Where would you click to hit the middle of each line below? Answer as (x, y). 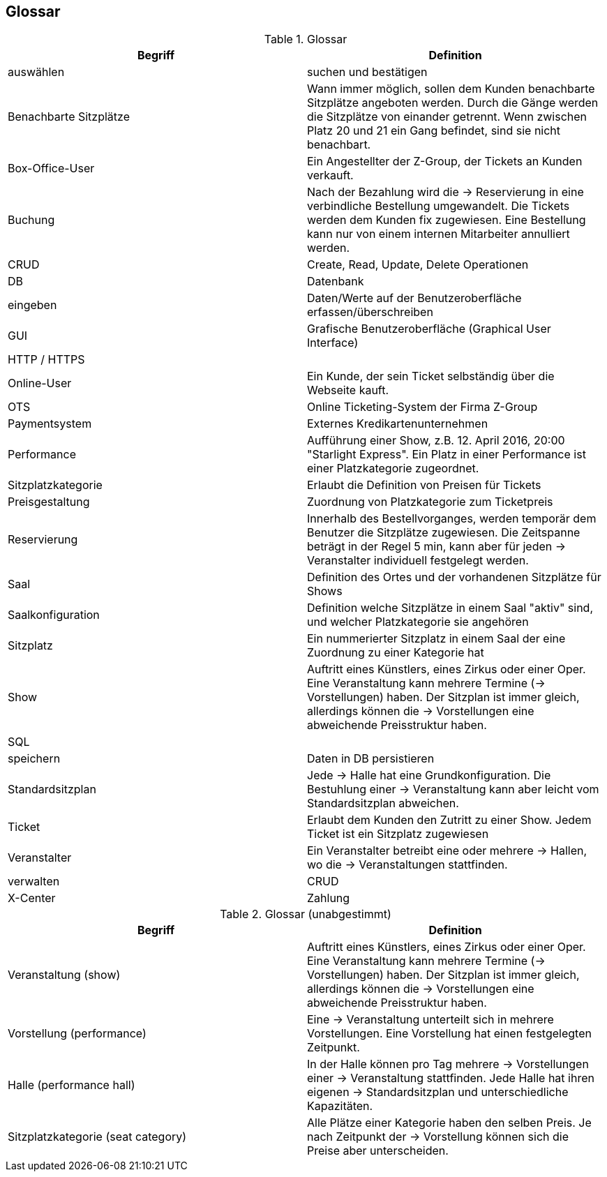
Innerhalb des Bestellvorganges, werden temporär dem (452, 519)
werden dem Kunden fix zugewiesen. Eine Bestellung (447, 220)
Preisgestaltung (49, 502)
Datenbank (336, 282)
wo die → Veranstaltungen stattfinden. (407, 865)
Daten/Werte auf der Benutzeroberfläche (414, 298)
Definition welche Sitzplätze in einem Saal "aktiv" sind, (450, 608)
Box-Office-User (51, 168)
